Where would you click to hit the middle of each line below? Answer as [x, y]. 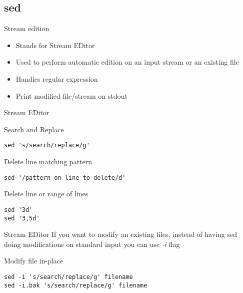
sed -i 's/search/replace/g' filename [68, 277]
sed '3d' [18, 210]
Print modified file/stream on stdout [71, 95]
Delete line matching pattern [48, 162]
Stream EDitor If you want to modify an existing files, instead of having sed [120, 234]
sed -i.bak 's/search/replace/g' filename [76, 285]
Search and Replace [34, 129]
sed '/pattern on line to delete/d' [65, 178]
